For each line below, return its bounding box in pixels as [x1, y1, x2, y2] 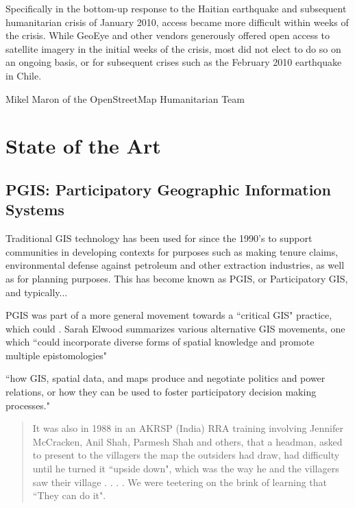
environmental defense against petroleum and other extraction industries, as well [5, 258, 345, 272]
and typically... [5, 285, 68, 299]
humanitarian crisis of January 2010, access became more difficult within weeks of [5, 14, 349, 29]
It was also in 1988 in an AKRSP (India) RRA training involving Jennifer [32, 421, 343, 435]
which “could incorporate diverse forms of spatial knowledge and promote [5, 335, 315, 349]
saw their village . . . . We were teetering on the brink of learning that [32, 474, 328, 489]
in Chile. [5, 68, 42, 82]
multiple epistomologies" [5, 348, 108, 362]
